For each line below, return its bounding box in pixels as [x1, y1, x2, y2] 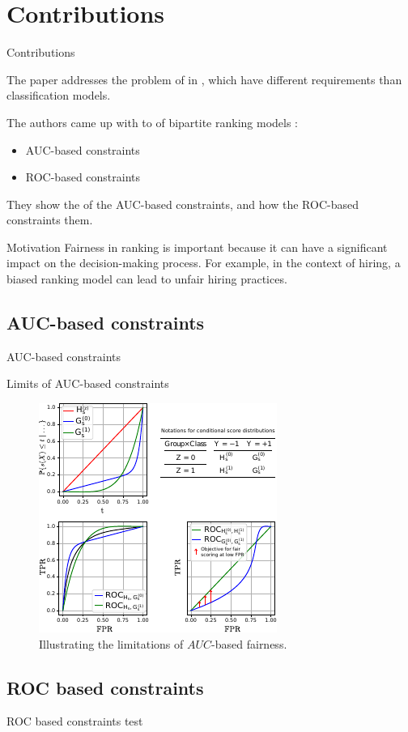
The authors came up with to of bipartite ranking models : [6, 113, 299, 130]
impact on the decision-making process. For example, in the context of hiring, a [6, 254, 401, 271]
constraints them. [6, 211, 93, 228]
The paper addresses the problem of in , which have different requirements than [6, 70, 402, 87]
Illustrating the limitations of [39, 635, 184, 652]
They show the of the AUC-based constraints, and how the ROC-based [6, 195, 359, 212]
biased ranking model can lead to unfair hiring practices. [6, 270, 287, 287]
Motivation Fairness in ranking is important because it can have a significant [6, 238, 388, 255]
